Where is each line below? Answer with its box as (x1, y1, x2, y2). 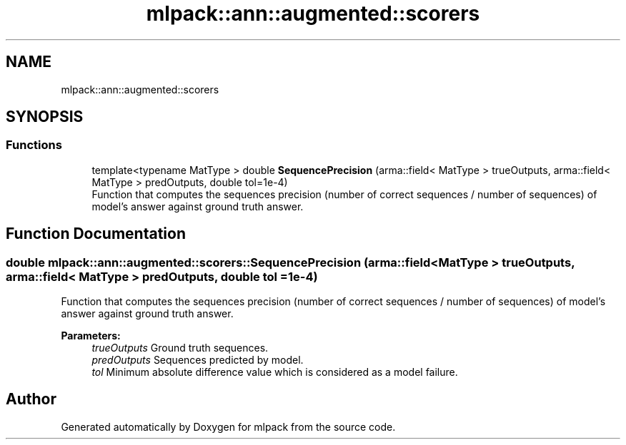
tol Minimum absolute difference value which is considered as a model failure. (91, 366, 458, 379)
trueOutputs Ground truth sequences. (91, 342, 269, 354)
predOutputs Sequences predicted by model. (91, 354, 304, 367)
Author (6, 390, 56, 409)
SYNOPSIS (6, 108, 84, 126)
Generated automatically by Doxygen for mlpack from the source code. (61, 420, 396, 433)
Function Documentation (6, 225, 186, 243)
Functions (6, 138, 62, 153)
